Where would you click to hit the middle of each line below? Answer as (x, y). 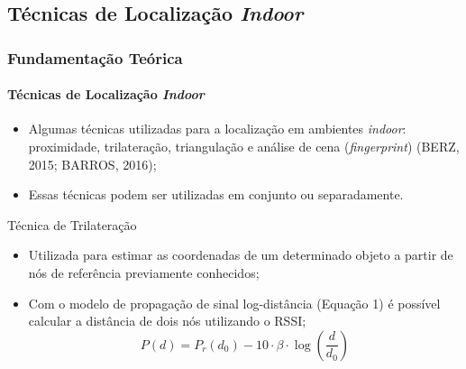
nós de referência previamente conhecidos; (144, 272)
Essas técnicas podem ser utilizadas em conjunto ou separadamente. (216, 194)
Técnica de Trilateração (72, 224)
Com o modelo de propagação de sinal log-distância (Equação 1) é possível (234, 303)
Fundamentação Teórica (95, 57)
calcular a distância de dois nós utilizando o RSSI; (167, 321)
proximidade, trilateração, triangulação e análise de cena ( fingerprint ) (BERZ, (244, 147)
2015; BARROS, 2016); (92, 164)
